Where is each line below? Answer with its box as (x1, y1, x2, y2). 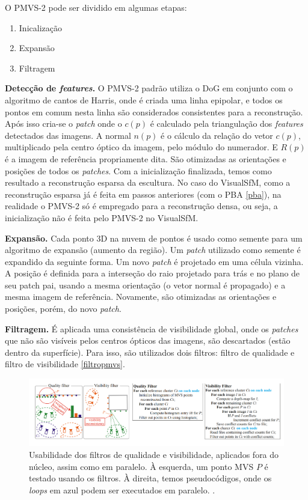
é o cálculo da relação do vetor (161, 129, 273, 141)
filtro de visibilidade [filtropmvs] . (5, 358, 125, 370)
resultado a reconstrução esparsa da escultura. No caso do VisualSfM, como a (5, 176, 291, 189)
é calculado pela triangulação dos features (150, 117, 303, 130)
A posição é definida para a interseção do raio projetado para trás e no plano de (5, 267, 300, 279)
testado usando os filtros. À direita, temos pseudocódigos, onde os (29, 472, 272, 484)
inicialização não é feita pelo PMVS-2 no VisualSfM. (5, 211, 199, 224)
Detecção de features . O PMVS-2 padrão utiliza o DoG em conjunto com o (5, 82, 293, 94)
